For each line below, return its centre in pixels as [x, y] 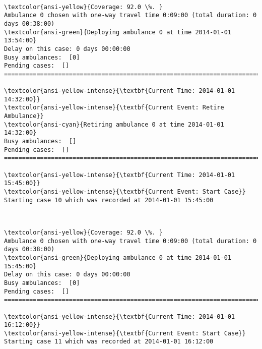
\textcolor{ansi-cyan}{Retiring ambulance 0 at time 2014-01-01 [114, 124]
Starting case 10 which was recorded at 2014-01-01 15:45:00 [109, 200]
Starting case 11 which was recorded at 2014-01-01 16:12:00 [109, 342]
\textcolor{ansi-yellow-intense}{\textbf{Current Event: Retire [114, 108]
